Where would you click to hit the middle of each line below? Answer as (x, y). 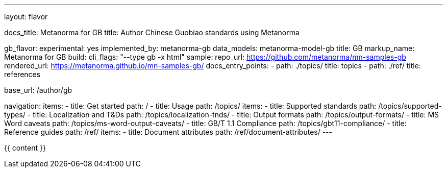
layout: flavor (26, 17)
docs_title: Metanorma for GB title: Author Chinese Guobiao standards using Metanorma (152, 32)
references (22, 74)
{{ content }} (25, 148)
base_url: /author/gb (38, 90)
